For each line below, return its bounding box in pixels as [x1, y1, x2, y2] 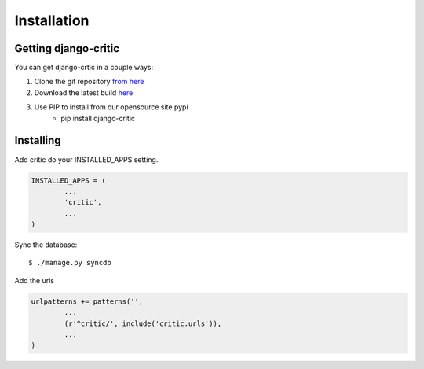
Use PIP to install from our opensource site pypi [34, 102, 188, 112]
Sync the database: [14, 240, 78, 249]
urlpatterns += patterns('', [31, 297, 144, 306]
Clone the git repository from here [34, 77, 144, 87]
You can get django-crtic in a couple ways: [14, 63, 153, 72]
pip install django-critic [60, 113, 136, 123]
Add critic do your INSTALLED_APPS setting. [14, 154, 159, 164]
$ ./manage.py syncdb [28, 258, 111, 268]
